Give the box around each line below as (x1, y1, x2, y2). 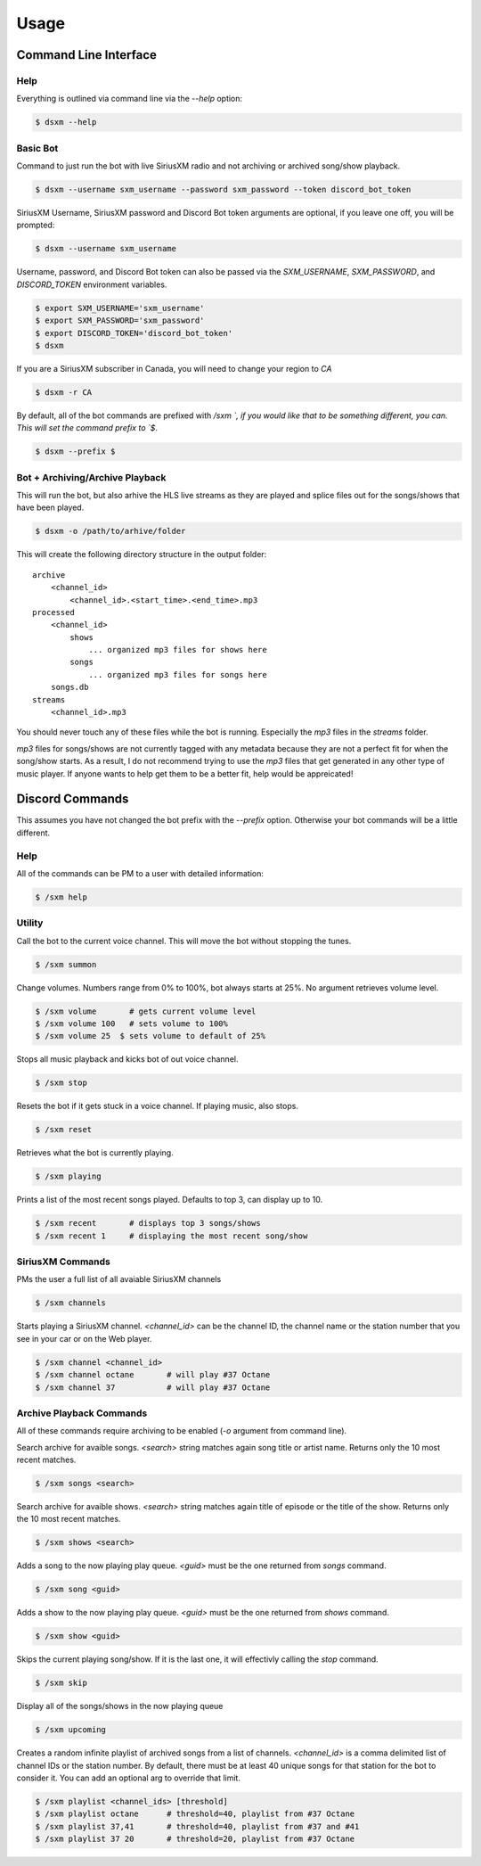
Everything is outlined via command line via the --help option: (16, 94, 243, 104)
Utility (16, 917, 44, 929)
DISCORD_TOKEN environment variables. (16, 279, 167, 290)
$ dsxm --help (35, 117, 97, 127)
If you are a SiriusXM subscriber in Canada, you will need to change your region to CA (16, 363, 332, 374)
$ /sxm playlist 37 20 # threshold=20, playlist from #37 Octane (35, 1834, 355, 1845)
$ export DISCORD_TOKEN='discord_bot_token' (35, 328, 233, 338)
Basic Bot (16, 142, 59, 154)
